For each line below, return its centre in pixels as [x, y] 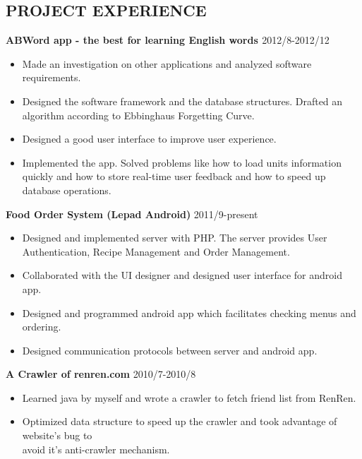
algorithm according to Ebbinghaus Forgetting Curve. [138, 115]
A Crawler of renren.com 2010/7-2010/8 [101, 374]
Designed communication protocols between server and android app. [170, 350]
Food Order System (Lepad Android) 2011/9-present [132, 214]
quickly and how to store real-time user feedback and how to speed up [174, 176]
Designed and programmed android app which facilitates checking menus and [189, 312]
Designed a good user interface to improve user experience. [149, 139]
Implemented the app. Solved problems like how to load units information [182, 162]
